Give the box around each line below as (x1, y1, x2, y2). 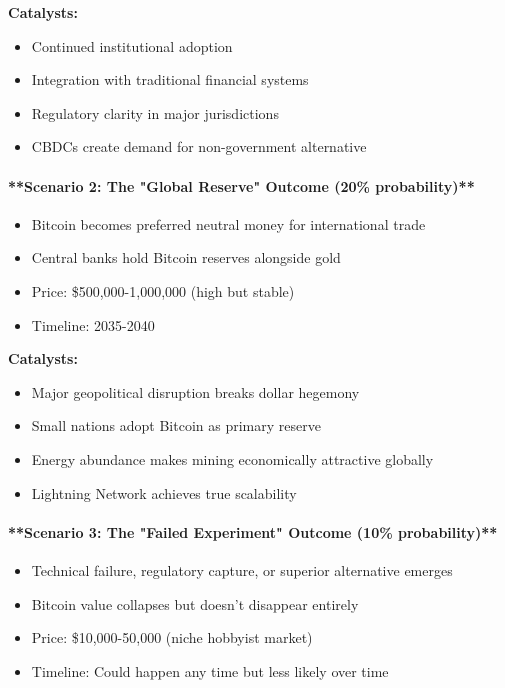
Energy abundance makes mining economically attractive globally (31, 448, 434, 469)
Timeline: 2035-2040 (31, 314, 155, 335)
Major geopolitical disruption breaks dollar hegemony (31, 381, 360, 402)
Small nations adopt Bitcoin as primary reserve (31, 415, 321, 436)
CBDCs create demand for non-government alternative (31, 136, 367, 157)
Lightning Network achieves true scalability (31, 482, 297, 503)
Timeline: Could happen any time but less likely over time (31, 660, 389, 681)
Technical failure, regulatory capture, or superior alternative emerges (31, 559, 453, 580)
